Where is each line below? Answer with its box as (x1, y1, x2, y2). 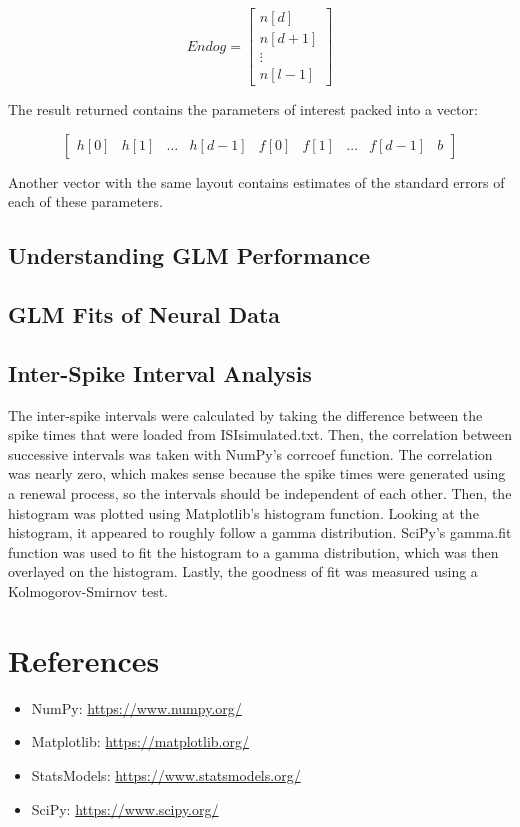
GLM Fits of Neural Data (8, 299, 281, 330)
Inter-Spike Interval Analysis (8, 357, 312, 388)
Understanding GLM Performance (8, 240, 370, 271)
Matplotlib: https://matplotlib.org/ (31, 731, 249, 752)
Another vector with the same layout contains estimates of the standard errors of (8, 171, 505, 192)
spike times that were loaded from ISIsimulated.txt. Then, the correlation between (8, 424, 512, 445)
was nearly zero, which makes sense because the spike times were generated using (8, 463, 506, 484)
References (8, 639, 160, 680)
